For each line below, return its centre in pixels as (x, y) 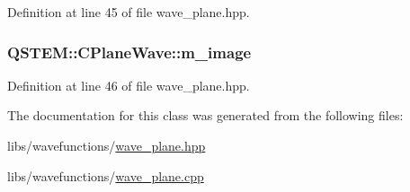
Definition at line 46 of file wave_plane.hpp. (129, 85)
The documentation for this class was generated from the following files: (205, 115)
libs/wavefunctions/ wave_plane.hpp (107, 145)
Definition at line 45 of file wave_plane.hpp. (129, 12)
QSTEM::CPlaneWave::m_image (129, 52)
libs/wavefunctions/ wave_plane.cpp (106, 175)
